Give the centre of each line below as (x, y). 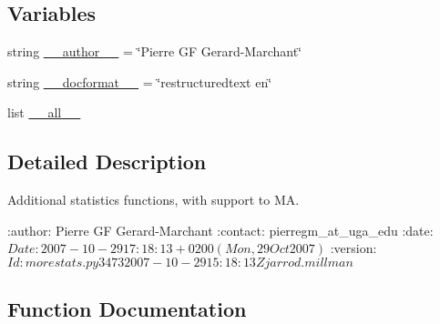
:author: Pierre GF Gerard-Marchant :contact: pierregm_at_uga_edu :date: (220, 230)
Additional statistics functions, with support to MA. (153, 200)
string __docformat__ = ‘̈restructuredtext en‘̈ (140, 81)
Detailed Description (107, 162)
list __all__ (44, 112)
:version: (353, 248)
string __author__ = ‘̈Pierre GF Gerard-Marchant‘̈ (155, 51)
